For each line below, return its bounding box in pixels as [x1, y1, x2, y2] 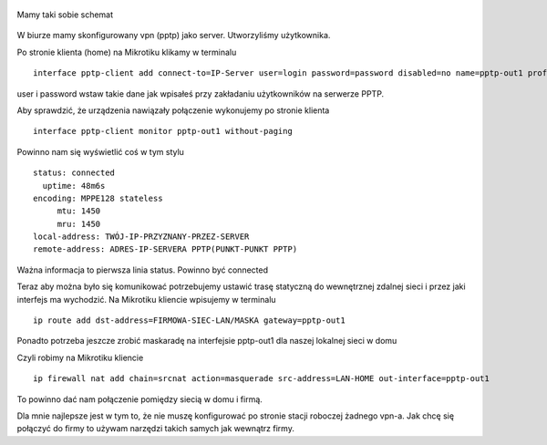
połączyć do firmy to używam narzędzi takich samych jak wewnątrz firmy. [16, 423, 295, 434]
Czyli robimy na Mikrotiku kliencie [16, 352, 144, 363]
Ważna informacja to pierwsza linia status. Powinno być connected [16, 264, 269, 275]
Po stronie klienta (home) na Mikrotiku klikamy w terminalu [16, 47, 237, 57]
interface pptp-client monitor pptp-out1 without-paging [33, 126, 294, 137]
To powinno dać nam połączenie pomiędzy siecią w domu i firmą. [16, 393, 263, 405]
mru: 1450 [57, 219, 101, 229]
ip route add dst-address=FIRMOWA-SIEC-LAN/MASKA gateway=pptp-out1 [33, 316, 346, 326]
